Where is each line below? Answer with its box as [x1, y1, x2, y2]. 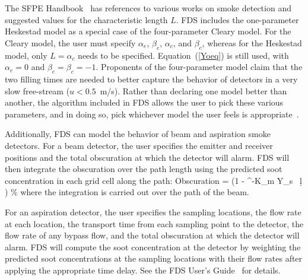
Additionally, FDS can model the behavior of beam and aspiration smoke [5, 128, 271, 140]
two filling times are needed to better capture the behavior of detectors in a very [5, 72, 298, 85]
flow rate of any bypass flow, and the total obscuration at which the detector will [5, 229, 300, 241]
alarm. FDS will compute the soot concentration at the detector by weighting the [5, 240, 301, 253]
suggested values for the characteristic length [5, 13, 168, 26]
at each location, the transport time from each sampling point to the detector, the [5, 217, 304, 230]
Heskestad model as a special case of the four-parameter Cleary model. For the [5, 25, 291, 37]
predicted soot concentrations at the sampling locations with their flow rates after [5, 252, 303, 265]
